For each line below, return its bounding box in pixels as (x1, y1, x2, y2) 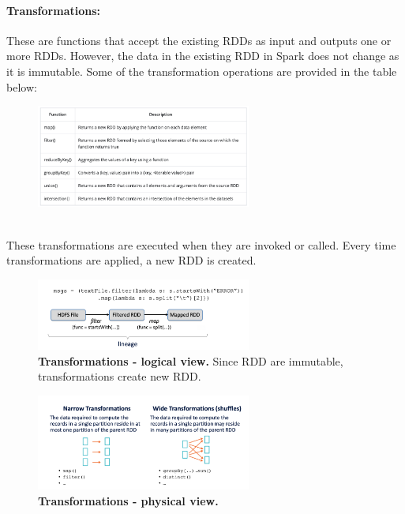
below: (6, 78, 37, 95)
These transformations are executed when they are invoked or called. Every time (6, 236, 396, 253)
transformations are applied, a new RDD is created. (6, 252, 257, 268)
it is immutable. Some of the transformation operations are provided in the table (6, 62, 397, 79)
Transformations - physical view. (38, 493, 219, 509)
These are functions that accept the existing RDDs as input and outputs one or (6, 32, 392, 48)
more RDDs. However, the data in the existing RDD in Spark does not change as (6, 47, 399, 64)
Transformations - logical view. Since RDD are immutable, (38, 352, 343, 369)
